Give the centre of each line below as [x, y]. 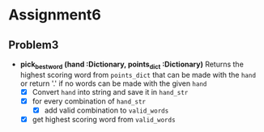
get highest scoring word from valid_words [104, 119]
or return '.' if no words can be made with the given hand [113, 83]
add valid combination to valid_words [106, 110]
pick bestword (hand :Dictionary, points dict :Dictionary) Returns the [132, 65]
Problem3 [34, 45]
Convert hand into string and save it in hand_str [110, 92]
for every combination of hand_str [89, 101]
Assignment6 [55, 15]
